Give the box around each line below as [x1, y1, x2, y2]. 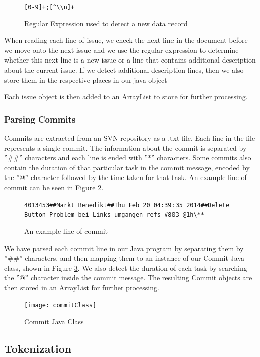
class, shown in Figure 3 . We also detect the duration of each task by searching [4, 262, 247, 273]
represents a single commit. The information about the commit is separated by [4, 142, 247, 153]
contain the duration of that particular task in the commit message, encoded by [4, 162, 250, 172]
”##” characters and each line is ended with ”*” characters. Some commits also [4, 152, 251, 163]
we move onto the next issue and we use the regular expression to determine [4, 44, 239, 55]
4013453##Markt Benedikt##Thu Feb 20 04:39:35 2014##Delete [24, 201, 230, 209]
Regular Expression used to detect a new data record [24, 18, 188, 28]
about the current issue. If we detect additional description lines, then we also [4, 65, 244, 75]
